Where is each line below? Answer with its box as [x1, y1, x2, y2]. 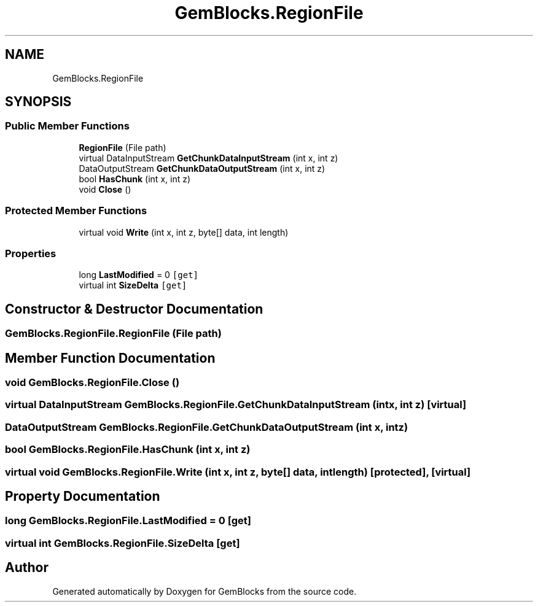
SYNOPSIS [5, 94, 72, 110]
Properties [5, 247, 57, 260]
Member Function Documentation [5, 350, 216, 366]
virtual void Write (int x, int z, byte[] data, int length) [79, 226, 289, 238]
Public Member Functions [5, 120, 130, 133]
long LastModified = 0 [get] [79, 269, 199, 280]
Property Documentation [5, 488, 160, 504]
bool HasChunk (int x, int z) [79, 173, 191, 184]
